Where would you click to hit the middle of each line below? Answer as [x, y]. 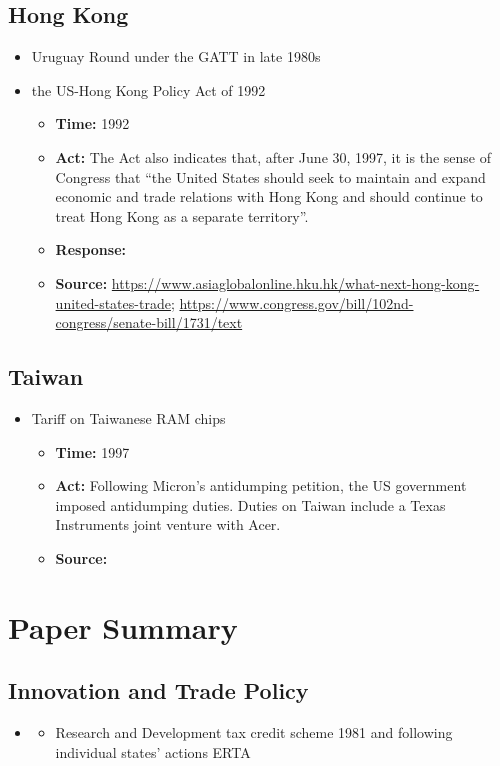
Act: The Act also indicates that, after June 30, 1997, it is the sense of [273, 156]
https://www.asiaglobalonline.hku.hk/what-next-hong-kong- [295, 282]
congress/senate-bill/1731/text [149, 322]
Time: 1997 [92, 451]
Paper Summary [123, 626]
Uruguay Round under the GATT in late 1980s [176, 56]
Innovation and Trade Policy [158, 690]
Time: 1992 [92, 123]
